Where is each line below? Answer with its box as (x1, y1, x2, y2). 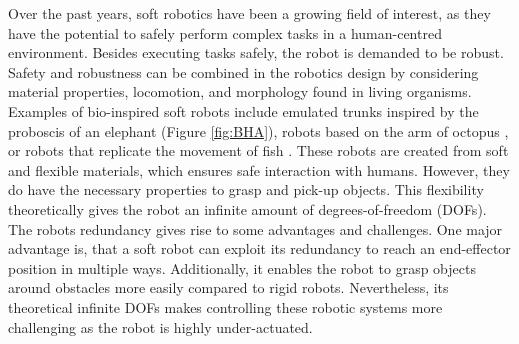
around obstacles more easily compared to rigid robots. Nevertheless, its (8, 277, 449, 298)
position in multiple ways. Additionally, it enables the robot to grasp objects (8, 257, 476, 278)
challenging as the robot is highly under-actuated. (8, 316, 313, 337)
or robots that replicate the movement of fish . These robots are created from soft (8, 140, 509, 161)
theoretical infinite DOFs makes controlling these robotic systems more (8, 296, 443, 317)
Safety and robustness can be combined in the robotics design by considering (8, 61, 479, 82)
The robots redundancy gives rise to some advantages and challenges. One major (8, 218, 503, 239)
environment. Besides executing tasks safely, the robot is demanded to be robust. (8, 42, 504, 63)
